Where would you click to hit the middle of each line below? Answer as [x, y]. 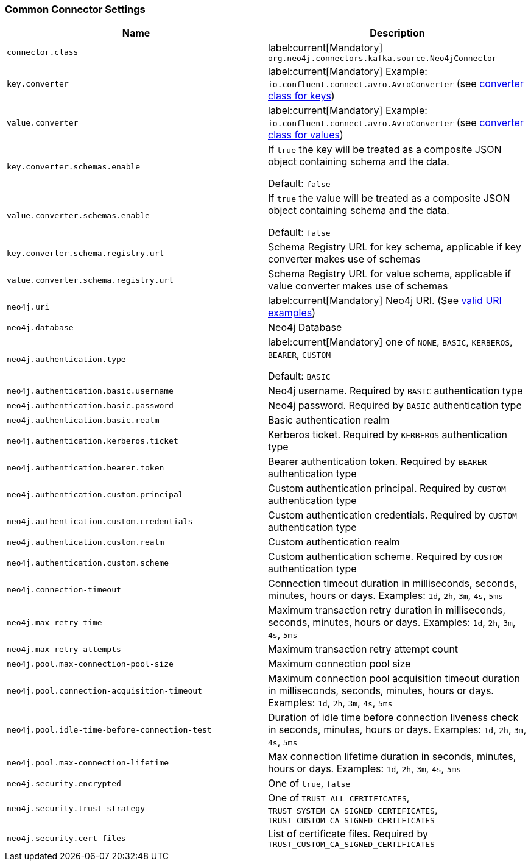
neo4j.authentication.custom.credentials [100, 521]
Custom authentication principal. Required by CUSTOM [387, 488]
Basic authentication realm [329, 420]
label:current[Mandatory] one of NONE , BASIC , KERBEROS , [390, 342]
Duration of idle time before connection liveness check [393, 718]
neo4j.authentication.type [66, 359]
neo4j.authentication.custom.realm [86, 542]
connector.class [43, 52]
